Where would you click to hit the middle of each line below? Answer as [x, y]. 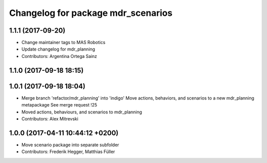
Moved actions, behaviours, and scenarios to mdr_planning [82, 112]
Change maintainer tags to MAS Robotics [64, 43]
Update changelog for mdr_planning [58, 49]
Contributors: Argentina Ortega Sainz [59, 56]
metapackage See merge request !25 [59, 105]
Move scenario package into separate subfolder [70, 145]
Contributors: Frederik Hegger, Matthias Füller [68, 152]
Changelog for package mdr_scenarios [91, 13]
